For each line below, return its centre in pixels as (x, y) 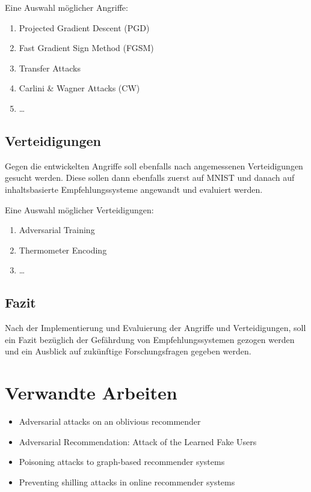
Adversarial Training (57, 230)
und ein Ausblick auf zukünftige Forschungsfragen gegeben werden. (128, 351)
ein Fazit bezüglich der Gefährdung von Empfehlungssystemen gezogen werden (150, 339)
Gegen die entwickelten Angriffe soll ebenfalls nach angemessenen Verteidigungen (154, 166)
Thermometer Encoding (63, 250)
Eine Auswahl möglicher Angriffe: (66, 7)
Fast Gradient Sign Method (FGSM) (86, 48)
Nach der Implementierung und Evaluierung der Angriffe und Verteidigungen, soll (155, 328)
